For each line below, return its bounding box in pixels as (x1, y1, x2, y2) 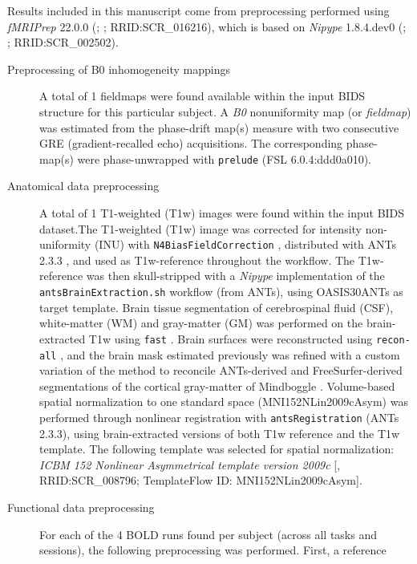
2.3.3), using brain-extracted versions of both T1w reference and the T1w (39, 424, 400, 441)
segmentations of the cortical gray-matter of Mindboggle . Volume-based (39, 377, 395, 394)
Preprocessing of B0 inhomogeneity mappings (7, 60, 230, 77)
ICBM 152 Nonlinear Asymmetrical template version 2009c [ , (39, 456, 341, 473)
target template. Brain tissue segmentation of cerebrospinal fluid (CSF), (39, 298, 394, 315)
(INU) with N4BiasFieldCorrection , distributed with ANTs (94, 236, 397, 253)
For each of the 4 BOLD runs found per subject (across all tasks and (39, 525, 378, 542)
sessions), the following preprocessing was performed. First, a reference (39, 542, 387, 558)
